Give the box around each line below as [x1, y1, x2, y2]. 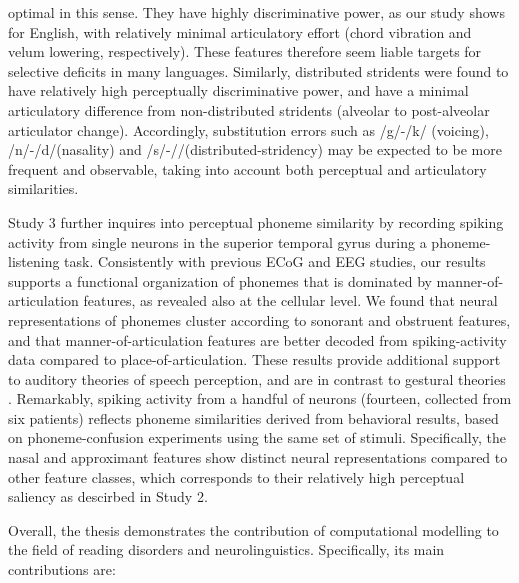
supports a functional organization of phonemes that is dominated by [8, 270, 432, 291]
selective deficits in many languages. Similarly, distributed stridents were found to [8, 60, 509, 81]
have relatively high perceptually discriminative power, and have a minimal [8, 80, 469, 101]
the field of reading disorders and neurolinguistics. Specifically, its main [8, 539, 445, 560]
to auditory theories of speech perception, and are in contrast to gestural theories [8, 368, 506, 389]
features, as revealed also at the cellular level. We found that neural [83, 290, 498, 311]
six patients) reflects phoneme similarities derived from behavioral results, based [8, 407, 499, 428]
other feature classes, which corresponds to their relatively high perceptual [8, 466, 465, 487]
